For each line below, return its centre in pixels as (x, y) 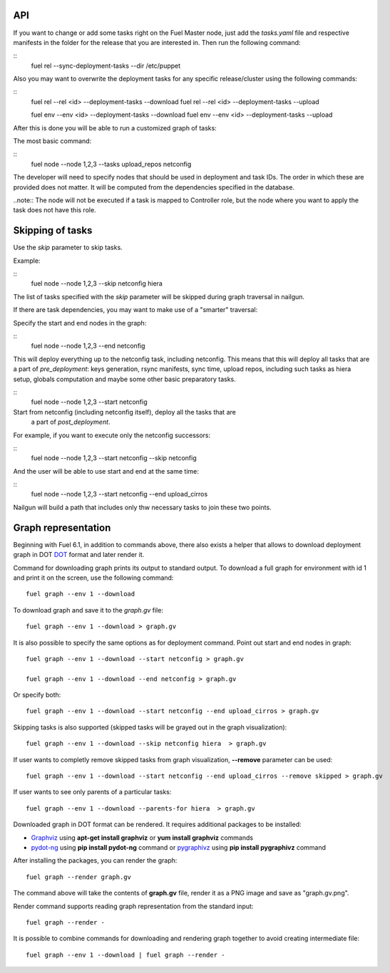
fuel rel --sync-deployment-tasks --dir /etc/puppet (106, 66)
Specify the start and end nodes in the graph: (80, 323)
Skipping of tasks (53, 230)
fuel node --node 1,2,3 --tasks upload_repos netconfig (111, 164)
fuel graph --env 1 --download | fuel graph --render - (125, 955)
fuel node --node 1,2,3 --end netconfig (88, 346)
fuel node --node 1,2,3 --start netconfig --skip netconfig (114, 458)
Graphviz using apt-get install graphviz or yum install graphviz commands (142, 838)
